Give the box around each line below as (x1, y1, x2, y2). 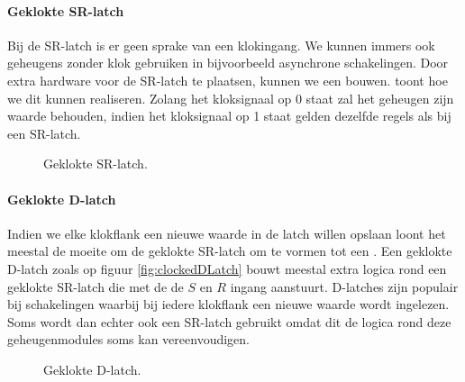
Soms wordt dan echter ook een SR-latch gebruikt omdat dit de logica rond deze (7, 312, 451, 331)
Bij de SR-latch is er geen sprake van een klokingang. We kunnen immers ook (7, 35, 435, 54)
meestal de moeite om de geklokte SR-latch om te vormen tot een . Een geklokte (7, 241, 452, 260)
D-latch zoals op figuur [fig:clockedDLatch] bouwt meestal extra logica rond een (7, 259, 447, 277)
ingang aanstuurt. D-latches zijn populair (230, 277, 459, 296)
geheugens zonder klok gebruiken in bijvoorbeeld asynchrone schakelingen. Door (7, 53, 449, 72)
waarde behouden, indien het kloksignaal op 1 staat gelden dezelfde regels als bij (7, 106, 451, 125)
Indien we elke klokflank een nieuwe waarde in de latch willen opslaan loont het (7, 223, 446, 242)
